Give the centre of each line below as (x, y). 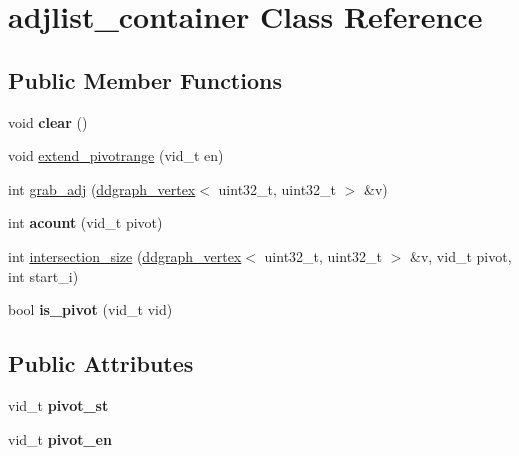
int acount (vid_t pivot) (85, 222)
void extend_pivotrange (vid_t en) (116, 155)
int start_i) (43, 275)
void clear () (48, 121)
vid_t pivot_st (58, 404)
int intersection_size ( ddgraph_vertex (125, 255)
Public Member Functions (145, 79)
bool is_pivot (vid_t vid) (90, 309)
